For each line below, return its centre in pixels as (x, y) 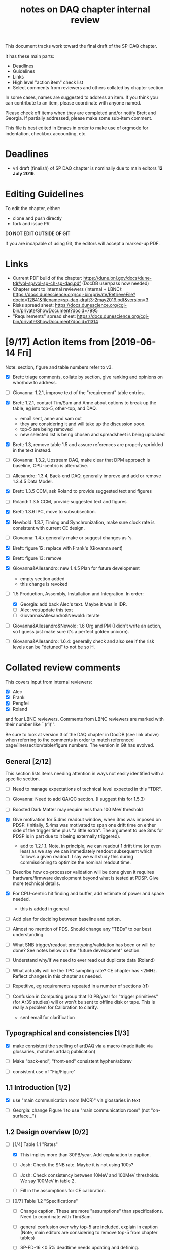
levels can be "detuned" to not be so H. (54, 647)
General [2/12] (28, 761)
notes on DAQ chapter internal (85, 9)
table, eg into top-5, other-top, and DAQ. (55, 408)
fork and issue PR (31, 224)
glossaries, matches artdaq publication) (54, 1051)
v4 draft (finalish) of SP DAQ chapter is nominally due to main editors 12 (88, 168)
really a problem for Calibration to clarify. (55, 1007)
